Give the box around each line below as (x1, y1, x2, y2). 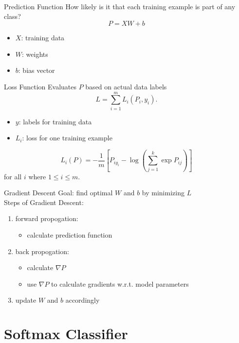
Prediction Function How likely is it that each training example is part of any (4, 1, 236, 11)
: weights (22, 49, 48, 59)
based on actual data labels (85, 81, 167, 91)
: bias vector (18, 65, 55, 75)
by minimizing (142, 188, 184, 198)
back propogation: (15, 246, 69, 256)
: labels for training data (18, 116, 92, 126)
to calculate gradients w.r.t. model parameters (51, 278, 189, 289)
